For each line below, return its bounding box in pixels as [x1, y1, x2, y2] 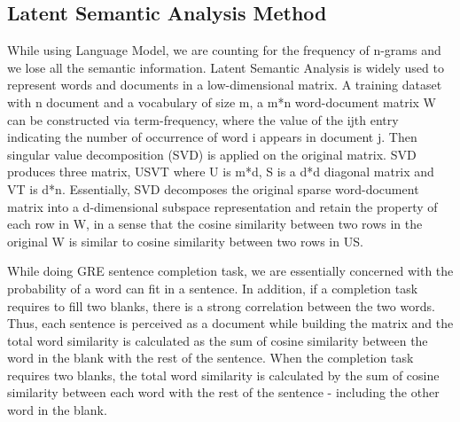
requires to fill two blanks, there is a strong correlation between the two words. [7, 296, 435, 315]
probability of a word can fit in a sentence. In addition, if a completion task [7, 278, 418, 297]
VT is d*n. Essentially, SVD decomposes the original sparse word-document [7, 179, 419, 198]
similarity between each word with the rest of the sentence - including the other [7, 383, 440, 402]
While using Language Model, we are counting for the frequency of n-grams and [7, 41, 441, 59]
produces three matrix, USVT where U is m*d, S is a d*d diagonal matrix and [7, 162, 434, 181]
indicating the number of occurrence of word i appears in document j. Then [7, 128, 417, 146]
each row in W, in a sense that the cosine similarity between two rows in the [7, 215, 423, 233]
